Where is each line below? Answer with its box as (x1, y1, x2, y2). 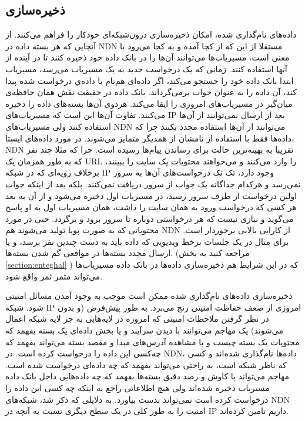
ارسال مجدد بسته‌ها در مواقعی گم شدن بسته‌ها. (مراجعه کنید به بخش (5, 247, 250, 259)
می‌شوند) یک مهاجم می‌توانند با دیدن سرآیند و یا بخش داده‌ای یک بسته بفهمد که (5, 324, 283, 336)
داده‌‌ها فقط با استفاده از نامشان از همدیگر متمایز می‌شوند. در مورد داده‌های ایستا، (5, 132, 294, 144)
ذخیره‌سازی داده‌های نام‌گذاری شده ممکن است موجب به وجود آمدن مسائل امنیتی (5, 289, 293, 302)
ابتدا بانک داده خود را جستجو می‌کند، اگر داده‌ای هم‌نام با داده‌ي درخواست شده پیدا (5, 74, 294, 86)
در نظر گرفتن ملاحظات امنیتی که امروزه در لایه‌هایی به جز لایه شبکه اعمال (5, 312, 269, 325)
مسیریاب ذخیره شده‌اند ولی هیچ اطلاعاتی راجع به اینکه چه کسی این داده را (5, 382, 270, 394)
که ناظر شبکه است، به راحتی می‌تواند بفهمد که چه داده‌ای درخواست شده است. (5, 358, 287, 371)
